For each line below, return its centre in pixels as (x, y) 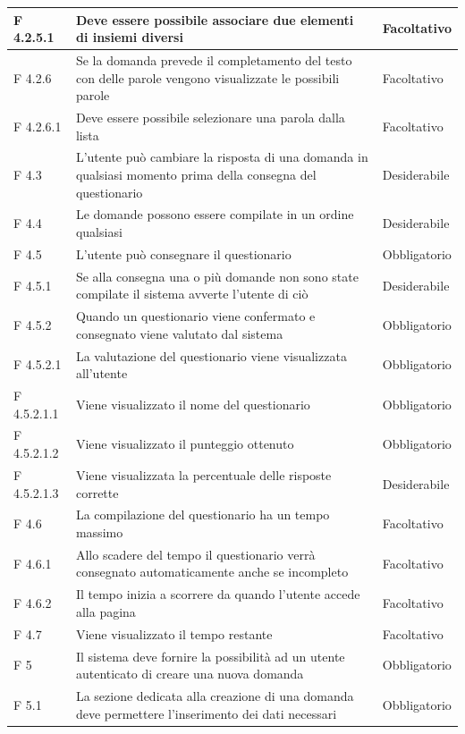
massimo (99, 532)
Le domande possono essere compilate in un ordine (215, 214)
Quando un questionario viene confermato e (195, 316)
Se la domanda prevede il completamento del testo (214, 59)
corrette (97, 492)
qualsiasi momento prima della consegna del (196, 174)
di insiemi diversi (129, 37)
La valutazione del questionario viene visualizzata (211, 355)
